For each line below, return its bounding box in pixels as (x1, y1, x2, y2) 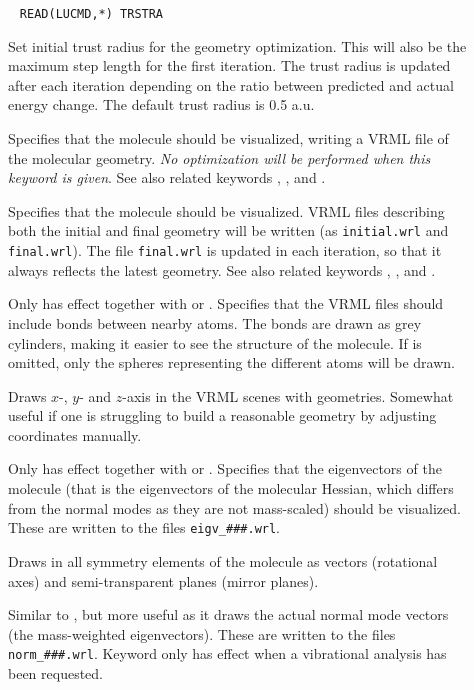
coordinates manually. (8, 424, 142, 445)
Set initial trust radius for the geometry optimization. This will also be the (8, 35, 467, 56)
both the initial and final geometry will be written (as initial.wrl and (8, 220, 449, 241)
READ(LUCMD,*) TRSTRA (19, 7, 164, 21)
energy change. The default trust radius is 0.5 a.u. (8, 94, 315, 115)
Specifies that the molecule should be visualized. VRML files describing (8, 200, 445, 221)
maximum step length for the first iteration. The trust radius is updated (8, 55, 451, 76)
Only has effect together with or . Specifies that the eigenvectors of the (8, 458, 442, 479)
